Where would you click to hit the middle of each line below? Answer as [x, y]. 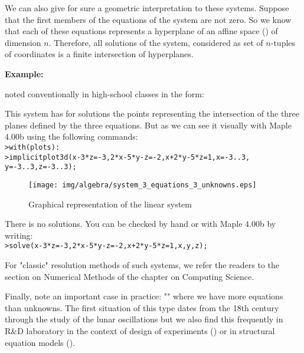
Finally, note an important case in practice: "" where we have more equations [144, 296]
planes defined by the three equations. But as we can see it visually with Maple [148, 125]
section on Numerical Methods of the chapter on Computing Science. [130, 276]
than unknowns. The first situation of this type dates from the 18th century [142, 307]
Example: [24, 73]
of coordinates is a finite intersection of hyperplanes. [99, 54]
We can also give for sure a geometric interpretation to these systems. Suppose [147, 8]
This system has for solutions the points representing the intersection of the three [152, 113]
